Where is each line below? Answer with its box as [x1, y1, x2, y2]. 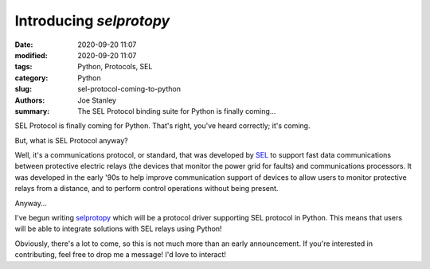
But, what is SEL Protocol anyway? [14, 135, 128, 145]
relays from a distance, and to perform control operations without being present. [14, 184, 279, 193]
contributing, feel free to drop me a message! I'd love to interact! [14, 250, 227, 259]
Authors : [14, 96, 45, 105]
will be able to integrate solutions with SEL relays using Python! [14, 224, 222, 234]
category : [14, 72, 49, 83]
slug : [14, 84, 32, 94]
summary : [14, 106, 50, 115]
